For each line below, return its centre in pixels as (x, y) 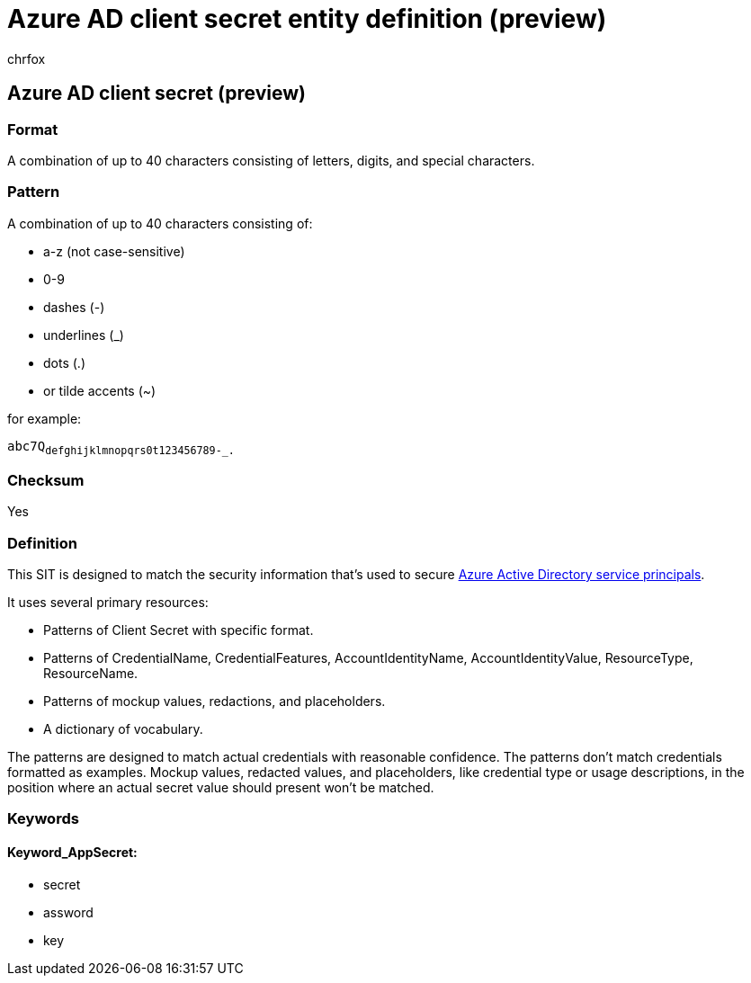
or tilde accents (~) (100, 390)
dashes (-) (74, 307)
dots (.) (64, 362)
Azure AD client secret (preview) (156, 94)
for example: (45, 418)
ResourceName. (91, 674)
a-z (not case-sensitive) (114, 251)
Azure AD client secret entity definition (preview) (307, 19)
